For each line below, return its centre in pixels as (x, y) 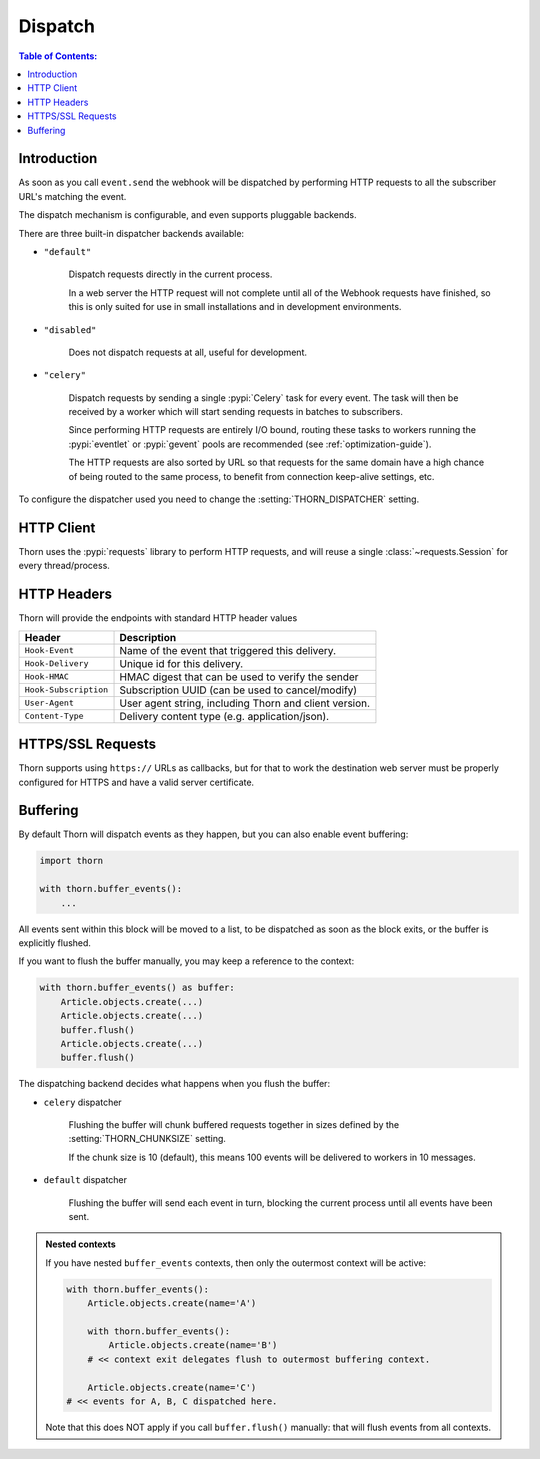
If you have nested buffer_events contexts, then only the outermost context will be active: (236, 1262)
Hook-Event (49, 650)
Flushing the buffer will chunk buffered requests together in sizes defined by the (234, 1125)
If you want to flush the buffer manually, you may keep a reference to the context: (186, 961)
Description (148, 637)
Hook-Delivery (56, 663)
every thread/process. (64, 566)
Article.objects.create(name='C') (172, 1387)
